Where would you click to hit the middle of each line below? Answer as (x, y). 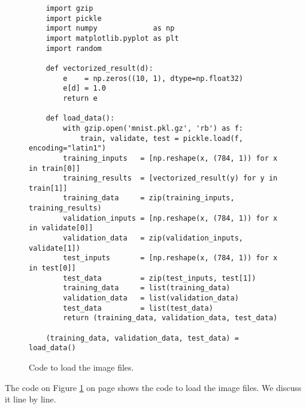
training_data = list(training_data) (147, 288)
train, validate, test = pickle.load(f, (161, 138)
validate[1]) (54, 248)
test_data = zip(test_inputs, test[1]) (160, 278)
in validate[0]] (61, 228)
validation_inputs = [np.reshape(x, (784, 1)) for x (170, 218)
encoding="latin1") (67, 148)
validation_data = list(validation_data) (151, 298)
